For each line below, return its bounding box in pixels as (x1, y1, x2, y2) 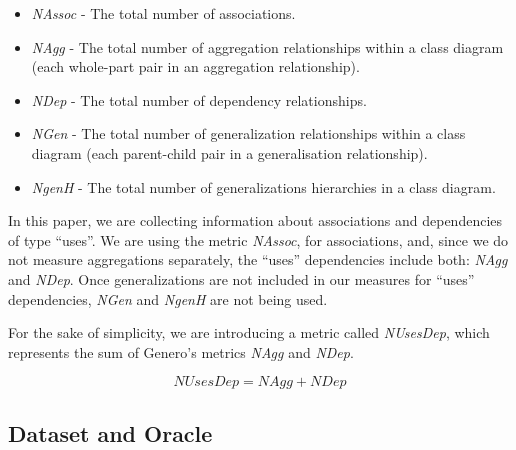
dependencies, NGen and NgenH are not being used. (8, 288, 328, 309)
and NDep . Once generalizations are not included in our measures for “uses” (8, 268, 475, 289)
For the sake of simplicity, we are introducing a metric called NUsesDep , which (8, 322, 490, 343)
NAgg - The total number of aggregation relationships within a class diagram (31, 36, 504, 57)
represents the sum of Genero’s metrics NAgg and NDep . (8, 341, 354, 362)
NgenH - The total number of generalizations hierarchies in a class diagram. (31, 176, 496, 197)
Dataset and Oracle (8, 417, 213, 448)
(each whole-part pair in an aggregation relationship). (31, 56, 360, 77)
